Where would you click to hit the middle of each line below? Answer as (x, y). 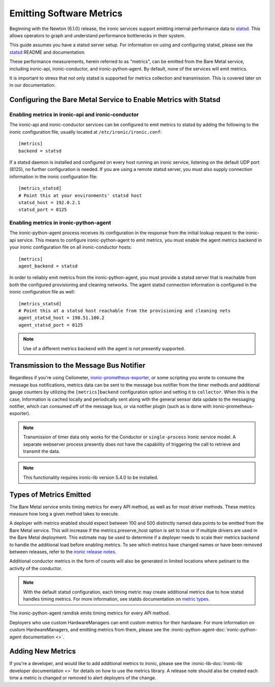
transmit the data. (42, 451)
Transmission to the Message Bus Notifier (77, 366)
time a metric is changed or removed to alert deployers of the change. (83, 678)
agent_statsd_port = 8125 (51, 325)
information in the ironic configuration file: (53, 177)
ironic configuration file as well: (42, 292)
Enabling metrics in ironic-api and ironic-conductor (74, 115)
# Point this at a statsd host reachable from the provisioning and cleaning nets (125, 311)
